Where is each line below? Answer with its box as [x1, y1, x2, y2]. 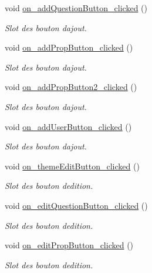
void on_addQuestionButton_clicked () [5, 2, 147, 14]
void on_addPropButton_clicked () [5, 41, 133, 54]
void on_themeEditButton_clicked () [5, 159, 140, 172]
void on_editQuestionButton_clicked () [5, 199, 148, 211]
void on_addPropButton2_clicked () [5, 81, 137, 93]
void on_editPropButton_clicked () [5, 239, 134, 251]
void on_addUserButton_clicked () [5, 120, 132, 132]
